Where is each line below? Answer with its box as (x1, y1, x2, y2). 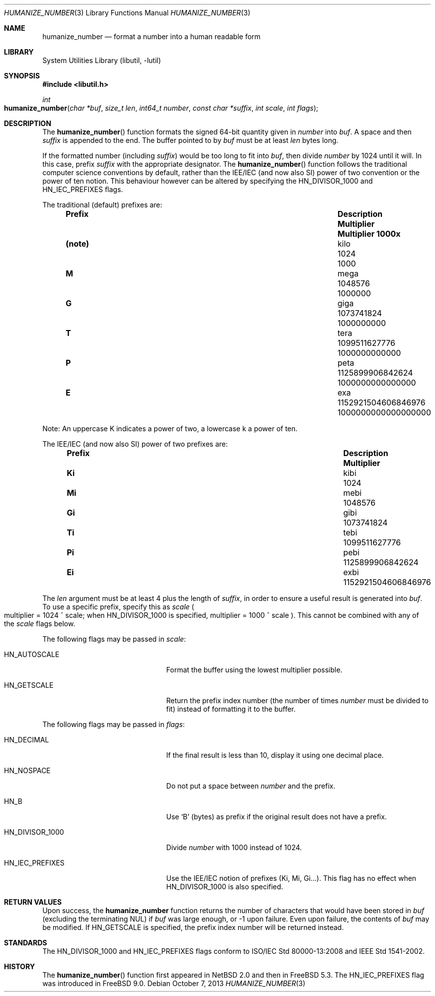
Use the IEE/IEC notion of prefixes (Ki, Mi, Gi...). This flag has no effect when (166, 874, 417, 882)
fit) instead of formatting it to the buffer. (166, 705, 296, 713)
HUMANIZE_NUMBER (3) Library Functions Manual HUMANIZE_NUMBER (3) (4, 8, 250, 17)
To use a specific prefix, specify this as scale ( (42, 602, 194, 611)
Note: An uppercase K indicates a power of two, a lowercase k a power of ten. (42, 424, 298, 433)
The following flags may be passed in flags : (42, 720, 185, 729)
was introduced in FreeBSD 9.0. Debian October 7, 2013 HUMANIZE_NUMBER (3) (42, 979, 305, 988)
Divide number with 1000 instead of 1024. (166, 843, 302, 852)
